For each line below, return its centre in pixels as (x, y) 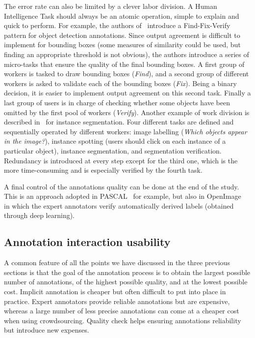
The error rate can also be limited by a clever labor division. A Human (111, 6)
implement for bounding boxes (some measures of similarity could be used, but (122, 45)
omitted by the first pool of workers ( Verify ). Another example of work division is (127, 112)
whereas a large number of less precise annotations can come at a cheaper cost (122, 311)
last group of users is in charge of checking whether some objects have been (117, 102)
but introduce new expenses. (47, 330)
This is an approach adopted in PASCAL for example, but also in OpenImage (123, 196)
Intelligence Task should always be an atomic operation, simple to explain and (122, 15)
